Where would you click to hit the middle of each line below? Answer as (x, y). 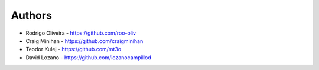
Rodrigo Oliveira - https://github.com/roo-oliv (81, 33)
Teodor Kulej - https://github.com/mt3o (73, 49)
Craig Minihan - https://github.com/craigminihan (84, 41)
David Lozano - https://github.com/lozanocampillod (88, 57)
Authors (32, 15)
